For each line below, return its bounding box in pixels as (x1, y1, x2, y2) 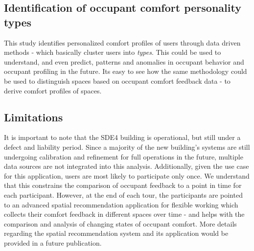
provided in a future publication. (4, 237, 102, 248)
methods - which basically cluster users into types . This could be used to (4, 47, 221, 57)
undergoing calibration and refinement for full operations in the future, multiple (4, 151, 243, 161)
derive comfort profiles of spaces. (4, 85, 102, 95)
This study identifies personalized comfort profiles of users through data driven (4, 37, 241, 47)
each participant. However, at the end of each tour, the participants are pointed (4, 189, 243, 200)
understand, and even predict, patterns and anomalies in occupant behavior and (4, 56, 244, 67)
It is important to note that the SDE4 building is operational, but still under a (4, 132, 241, 142)
